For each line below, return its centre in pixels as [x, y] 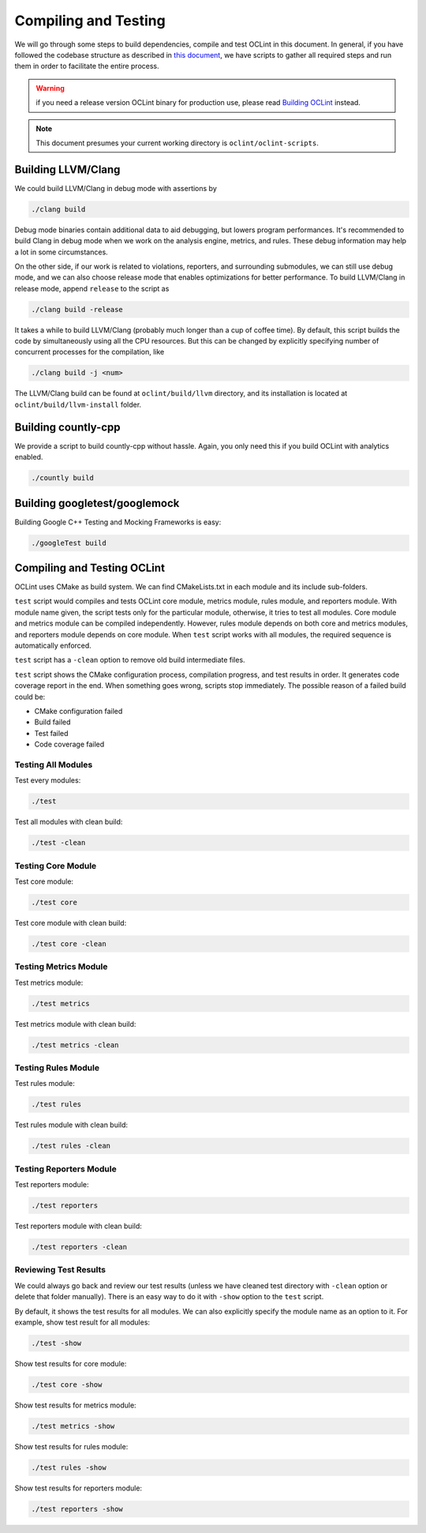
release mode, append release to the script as [92, 288]
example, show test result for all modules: [82, 1322]
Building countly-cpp [68, 427]
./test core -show [67, 1385]
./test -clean [58, 843]
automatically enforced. [53, 646]
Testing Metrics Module [61, 967]
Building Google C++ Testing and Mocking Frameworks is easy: [118, 522]
